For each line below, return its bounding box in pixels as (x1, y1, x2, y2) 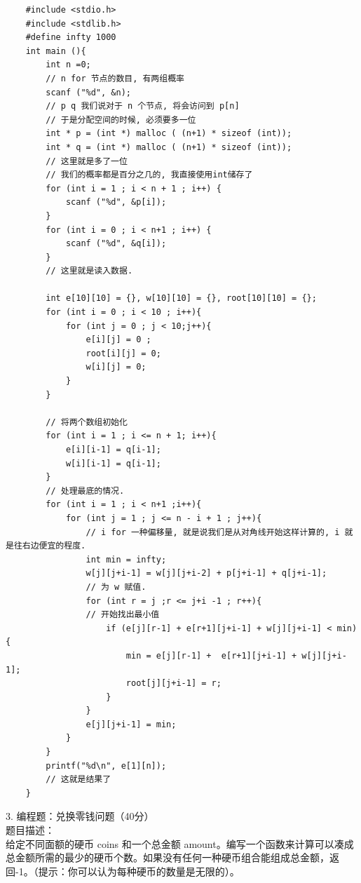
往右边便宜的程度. (13, 541, 86, 551)
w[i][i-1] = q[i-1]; (65, 458, 161, 469)
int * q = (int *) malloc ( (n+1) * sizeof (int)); (46, 142, 292, 152)
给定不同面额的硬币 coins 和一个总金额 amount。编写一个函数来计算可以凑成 (6, 836, 354, 851)
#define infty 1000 (25, 32, 116, 43)
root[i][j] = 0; (86, 348, 161, 358)
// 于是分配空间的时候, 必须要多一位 (46, 114, 196, 125)
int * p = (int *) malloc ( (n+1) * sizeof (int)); (46, 128, 292, 139)
